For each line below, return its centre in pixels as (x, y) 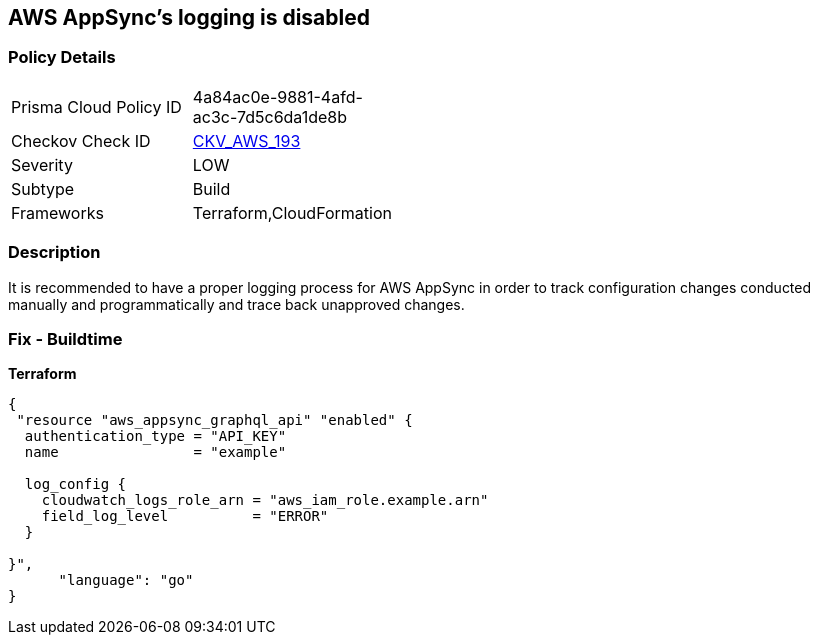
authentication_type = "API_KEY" (155, 436)
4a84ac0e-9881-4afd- (277, 96)
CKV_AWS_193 (246, 140)
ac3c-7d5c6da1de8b (270, 116)
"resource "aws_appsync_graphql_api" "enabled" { (214, 420)
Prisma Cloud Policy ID (96, 106)
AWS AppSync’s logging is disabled (189, 17)
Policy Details (62, 57)
